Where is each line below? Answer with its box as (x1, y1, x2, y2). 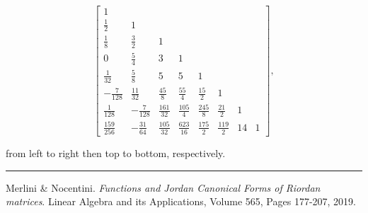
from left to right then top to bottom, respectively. (6, 146, 226, 161)
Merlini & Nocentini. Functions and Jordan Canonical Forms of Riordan (6, 180, 321, 195)
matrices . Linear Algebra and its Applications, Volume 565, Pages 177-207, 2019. (6, 194, 357, 209)
